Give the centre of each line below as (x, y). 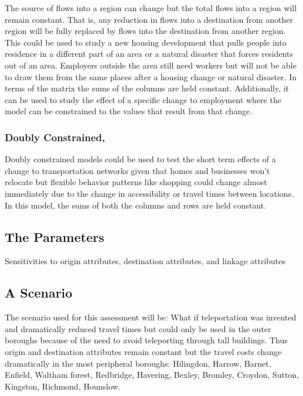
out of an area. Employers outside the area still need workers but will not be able (151, 65)
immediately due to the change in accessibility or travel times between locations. (149, 193)
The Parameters (55, 236)
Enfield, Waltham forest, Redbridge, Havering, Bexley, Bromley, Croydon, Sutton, (152, 375)
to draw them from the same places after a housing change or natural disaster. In (151, 76)
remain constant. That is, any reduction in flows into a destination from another (149, 19)
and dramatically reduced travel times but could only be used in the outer (138, 328)
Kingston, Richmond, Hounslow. (63, 386)
